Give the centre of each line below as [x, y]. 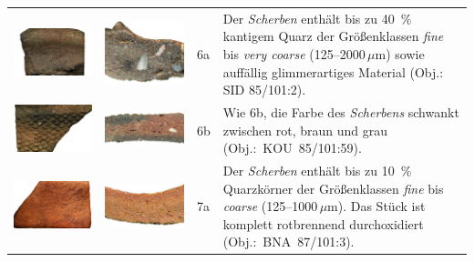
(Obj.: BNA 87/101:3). [289, 242]
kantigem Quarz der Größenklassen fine [333, 36]
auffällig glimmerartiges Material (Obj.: [333, 71]
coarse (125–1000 [270, 206]
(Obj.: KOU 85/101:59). [292, 148]
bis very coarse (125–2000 [294, 53]
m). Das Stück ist [376, 206]
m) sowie [400, 53]
